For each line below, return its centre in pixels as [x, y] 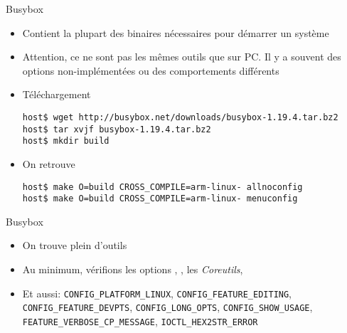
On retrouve [49, 163]
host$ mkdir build [66, 141]
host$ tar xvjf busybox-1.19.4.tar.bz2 [117, 129]
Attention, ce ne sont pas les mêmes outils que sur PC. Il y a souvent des [182, 57]
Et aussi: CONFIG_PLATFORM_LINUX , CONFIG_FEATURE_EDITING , [157, 293]
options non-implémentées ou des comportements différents [151, 70]
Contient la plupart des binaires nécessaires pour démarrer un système [176, 32]
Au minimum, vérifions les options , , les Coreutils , [133, 269]
